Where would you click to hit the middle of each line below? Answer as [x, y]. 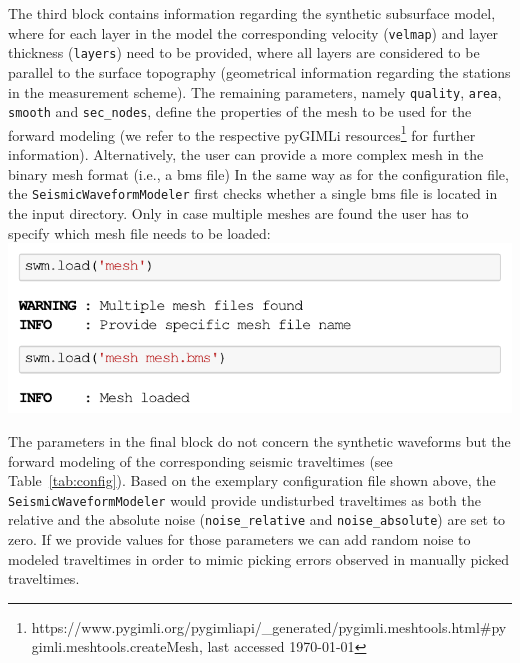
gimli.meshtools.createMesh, [117, 646]
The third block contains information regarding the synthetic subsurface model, [252, 13]
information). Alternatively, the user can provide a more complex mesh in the [246, 154]
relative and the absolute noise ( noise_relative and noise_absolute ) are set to [257, 519]
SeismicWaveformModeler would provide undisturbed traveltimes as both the [244, 499]
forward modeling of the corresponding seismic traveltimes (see [200, 460]
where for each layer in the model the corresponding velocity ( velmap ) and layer [253, 32]
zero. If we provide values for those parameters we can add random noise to [239, 539]
